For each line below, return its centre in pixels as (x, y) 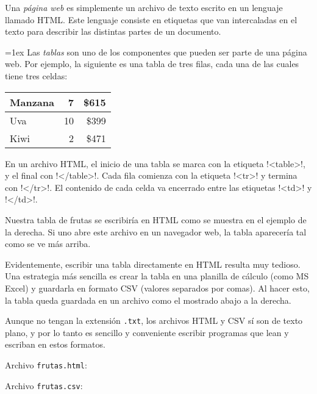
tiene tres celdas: (36, 75)
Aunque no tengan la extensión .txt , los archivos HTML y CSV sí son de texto (154, 321)
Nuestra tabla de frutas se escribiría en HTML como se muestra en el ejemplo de (156, 219)
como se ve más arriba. (48, 244)
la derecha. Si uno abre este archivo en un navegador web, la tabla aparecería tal (156, 231)
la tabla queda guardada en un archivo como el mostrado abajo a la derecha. (148, 300)
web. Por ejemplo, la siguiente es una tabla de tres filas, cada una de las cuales (152, 64)
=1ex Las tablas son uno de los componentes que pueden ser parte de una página (156, 52)
